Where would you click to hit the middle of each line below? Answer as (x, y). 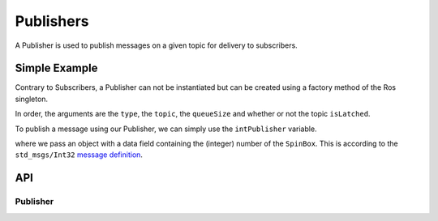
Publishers (52, 21)
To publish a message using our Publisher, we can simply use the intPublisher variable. (166, 129)
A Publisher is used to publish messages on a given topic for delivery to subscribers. (156, 45)
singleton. (32, 99)
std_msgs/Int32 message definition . (79, 155)
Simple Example (56, 68)
